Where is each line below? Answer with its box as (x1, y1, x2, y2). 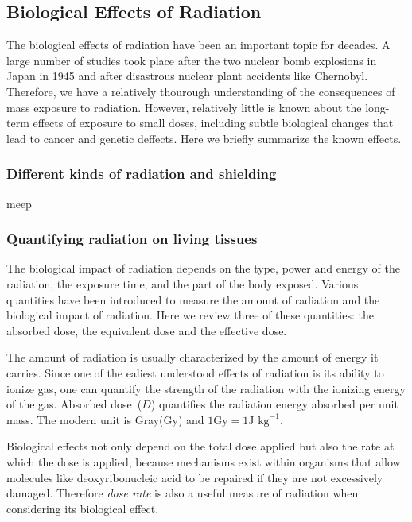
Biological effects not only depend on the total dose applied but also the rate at (6, 438, 395, 454)
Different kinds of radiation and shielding (6, 164, 277, 184)
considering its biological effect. (6, 500, 159, 516)
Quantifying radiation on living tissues (6, 229, 258, 249)
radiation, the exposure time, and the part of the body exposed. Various (6, 275, 359, 292)
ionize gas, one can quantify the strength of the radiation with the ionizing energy (6, 380, 406, 396)
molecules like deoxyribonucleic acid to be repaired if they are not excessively (6, 469, 383, 485)
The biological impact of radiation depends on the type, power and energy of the (6, 260, 400, 276)
